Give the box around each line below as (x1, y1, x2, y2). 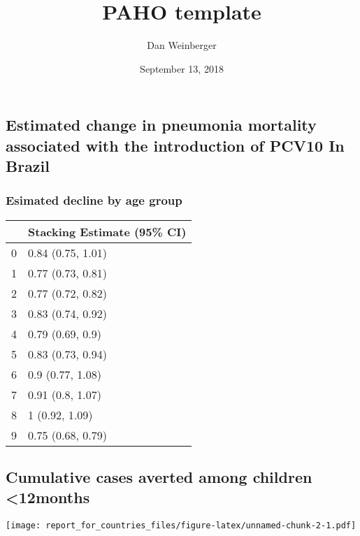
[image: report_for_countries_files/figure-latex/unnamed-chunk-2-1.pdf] (6, 521, 357, 531)
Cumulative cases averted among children (6, 466, 312, 488)
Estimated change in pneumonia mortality (6, 114, 317, 136)
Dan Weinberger (147, 38, 217, 52)
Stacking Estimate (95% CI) (28, 223, 187, 240)
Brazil (6, 155, 50, 177)
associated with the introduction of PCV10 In (6, 134, 345, 156)
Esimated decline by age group (6, 191, 182, 209)
